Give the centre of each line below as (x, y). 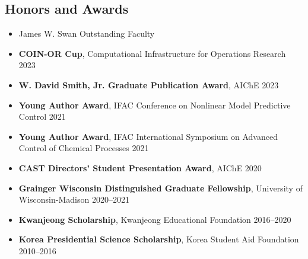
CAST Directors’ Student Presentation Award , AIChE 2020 (140, 167)
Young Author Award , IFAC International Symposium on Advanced (148, 136)
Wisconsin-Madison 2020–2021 (74, 199)
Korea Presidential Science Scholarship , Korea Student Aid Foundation (159, 239)
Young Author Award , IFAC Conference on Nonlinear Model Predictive (155, 105)
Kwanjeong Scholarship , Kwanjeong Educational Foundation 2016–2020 (155, 219)
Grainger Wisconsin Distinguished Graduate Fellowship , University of (161, 188)
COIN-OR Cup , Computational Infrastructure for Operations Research (152, 53)
